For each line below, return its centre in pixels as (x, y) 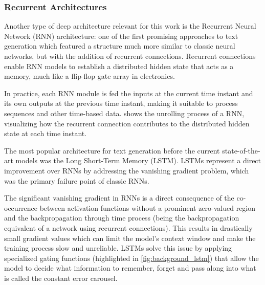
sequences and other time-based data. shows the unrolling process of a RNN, (124, 113)
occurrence (21, 207)
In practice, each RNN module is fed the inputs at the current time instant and (129, 93)
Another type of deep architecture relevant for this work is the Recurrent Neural (130, 26)
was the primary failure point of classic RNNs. (77, 180)
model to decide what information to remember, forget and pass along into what (130, 268)
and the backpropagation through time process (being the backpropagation (122, 218)
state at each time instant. (46, 133)
